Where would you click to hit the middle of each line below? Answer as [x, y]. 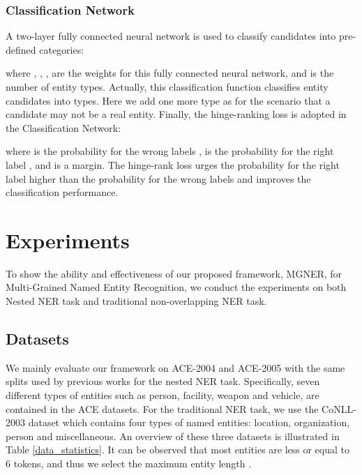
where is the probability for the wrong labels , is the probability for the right [170, 151]
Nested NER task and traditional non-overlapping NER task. [136, 301]
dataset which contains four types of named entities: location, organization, [189, 422]
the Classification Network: [63, 127]
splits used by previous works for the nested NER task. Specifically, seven [163, 381]
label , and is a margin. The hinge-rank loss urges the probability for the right [173, 164]
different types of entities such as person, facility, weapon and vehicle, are [163, 395]
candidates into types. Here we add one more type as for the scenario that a [168, 100]
